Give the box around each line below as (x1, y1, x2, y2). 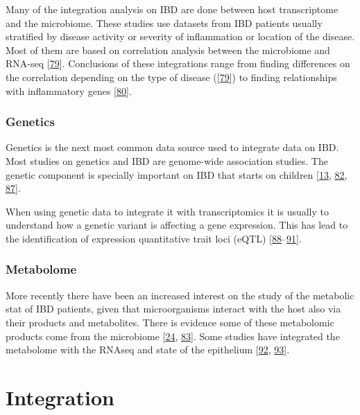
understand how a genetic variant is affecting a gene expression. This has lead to (6, 218, 348, 232)
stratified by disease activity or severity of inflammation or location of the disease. (6, 29, 355, 44)
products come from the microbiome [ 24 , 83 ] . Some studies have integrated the (6, 328, 340, 343)
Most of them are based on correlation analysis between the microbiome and (6, 42, 330, 57)
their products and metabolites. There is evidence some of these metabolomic (6, 315, 334, 329)
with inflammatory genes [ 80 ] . (6, 83, 132, 98)
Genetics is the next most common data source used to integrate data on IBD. (6, 140, 339, 154)
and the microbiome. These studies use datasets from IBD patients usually (6, 15, 323, 30)
